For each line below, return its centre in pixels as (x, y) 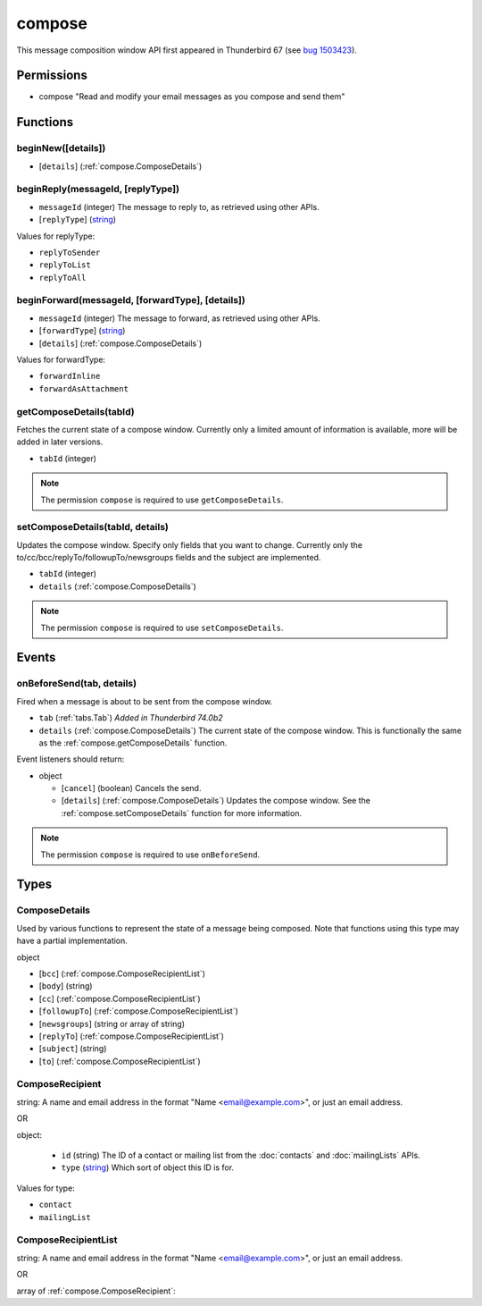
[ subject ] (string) (73, 1049)
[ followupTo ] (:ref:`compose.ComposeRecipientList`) (138, 1011)
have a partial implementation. (72, 941)
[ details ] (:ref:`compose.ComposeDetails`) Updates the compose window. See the (216, 801)
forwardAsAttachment (84, 388)
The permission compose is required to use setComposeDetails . (162, 628)
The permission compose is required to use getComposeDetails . (162, 500)
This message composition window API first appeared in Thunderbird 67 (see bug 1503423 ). (187, 50)
